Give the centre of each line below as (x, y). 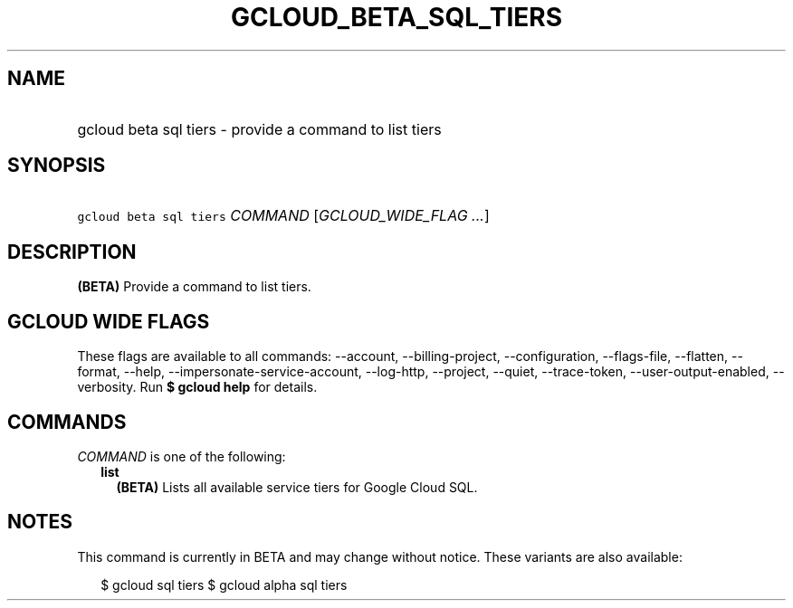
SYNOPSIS (57, 166)
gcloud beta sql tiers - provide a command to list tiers (259, 129)
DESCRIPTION (72, 252)
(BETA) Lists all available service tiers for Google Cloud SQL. (297, 487)
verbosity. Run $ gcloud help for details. (197, 387)
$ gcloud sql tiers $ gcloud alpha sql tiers (224, 584)
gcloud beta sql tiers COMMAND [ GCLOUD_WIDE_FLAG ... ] (283, 216)
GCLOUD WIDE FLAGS (109, 321)
